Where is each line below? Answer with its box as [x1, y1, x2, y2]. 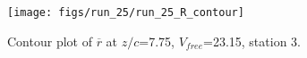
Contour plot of [7, 31, 92, 50]
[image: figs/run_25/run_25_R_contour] [7, 6, 244, 19]
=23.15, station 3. [203, 31, 301, 50]
